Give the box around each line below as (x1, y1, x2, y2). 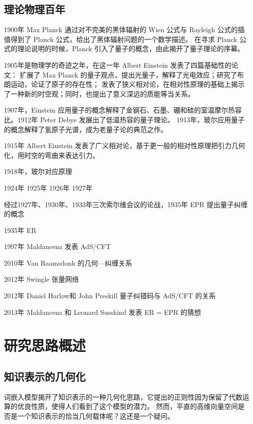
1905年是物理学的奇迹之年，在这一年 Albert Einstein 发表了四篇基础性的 (4, 59, 232, 70)
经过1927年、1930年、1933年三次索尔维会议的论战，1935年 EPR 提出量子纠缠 (4, 199, 248, 209)
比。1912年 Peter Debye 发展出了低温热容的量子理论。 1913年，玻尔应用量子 (4, 114, 245, 124)
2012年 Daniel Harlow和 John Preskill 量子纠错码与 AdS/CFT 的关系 (4, 290, 216, 301)
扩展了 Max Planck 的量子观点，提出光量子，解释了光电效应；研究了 (19, 69, 237, 79)
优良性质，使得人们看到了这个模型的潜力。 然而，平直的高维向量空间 (17, 401, 238, 411)
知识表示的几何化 (4, 369, 86, 384)
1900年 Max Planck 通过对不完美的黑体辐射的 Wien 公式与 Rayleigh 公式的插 (4, 24, 245, 35)
